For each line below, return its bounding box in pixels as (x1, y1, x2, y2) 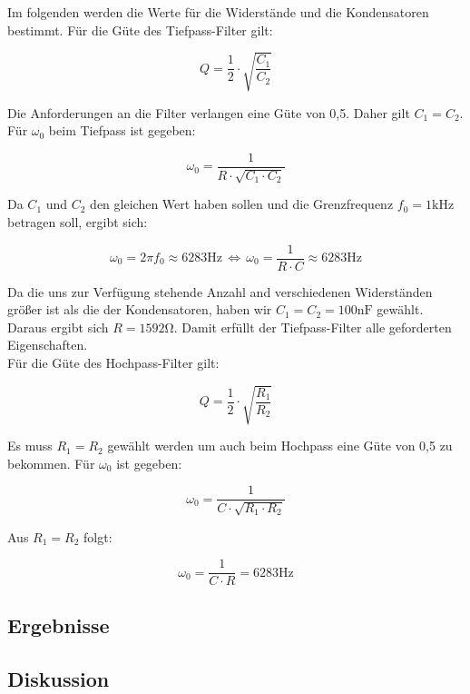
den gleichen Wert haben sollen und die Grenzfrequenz (90, 194, 394, 213)
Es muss (7, 436, 53, 455)
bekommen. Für (7, 453, 95, 472)
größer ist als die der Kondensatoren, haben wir (7, 300, 272, 319)
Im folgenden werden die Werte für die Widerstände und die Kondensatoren (7, 3, 429, 21)
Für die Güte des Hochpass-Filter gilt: (7, 353, 220, 372)
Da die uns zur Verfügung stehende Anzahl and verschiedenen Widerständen (7, 282, 433, 301)
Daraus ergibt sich (7, 317, 109, 336)
